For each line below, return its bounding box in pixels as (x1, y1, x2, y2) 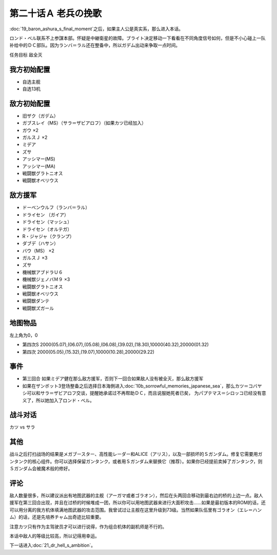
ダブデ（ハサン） (22, 240, 58, 247)
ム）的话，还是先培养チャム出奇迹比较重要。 (9, 514, 104, 520)
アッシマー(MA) (22, 163, 56, 169)
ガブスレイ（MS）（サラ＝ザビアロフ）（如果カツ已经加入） (22, 120, 146, 126)
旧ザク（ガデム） (22, 113, 58, 119)
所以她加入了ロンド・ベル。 (35, 397, 94, 403)
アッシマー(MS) (22, 156, 55, 162)
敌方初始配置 (9, 99, 50, 108)
